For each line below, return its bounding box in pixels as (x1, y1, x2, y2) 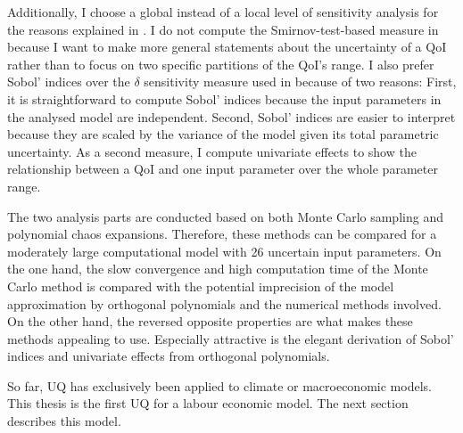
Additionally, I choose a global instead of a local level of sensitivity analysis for (7, 3, 439, 20)
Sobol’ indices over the (7, 72, 130, 91)
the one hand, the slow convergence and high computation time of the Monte (7, 259, 428, 278)
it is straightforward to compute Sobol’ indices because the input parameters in (7, 89, 442, 108)
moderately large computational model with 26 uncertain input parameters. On (7, 241, 442, 260)
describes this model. (7, 412, 121, 430)
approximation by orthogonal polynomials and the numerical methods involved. (7, 294, 442, 313)
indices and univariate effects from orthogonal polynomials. (7, 347, 330, 365)
